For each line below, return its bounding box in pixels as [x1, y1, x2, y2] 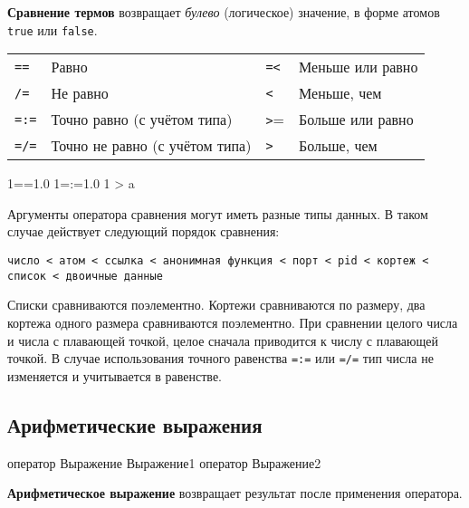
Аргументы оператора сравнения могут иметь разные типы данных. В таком [7, 204, 428, 223]
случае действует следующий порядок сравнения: [7, 222, 280, 241]
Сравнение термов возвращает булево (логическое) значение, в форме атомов [7, 3, 440, 21]
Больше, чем [299, 135, 378, 157]
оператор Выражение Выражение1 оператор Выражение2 [7, 453, 321, 472]
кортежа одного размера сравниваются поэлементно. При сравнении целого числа [7, 312, 458, 331]
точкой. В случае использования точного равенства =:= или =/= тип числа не [7, 349, 434, 368]
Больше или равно [299, 109, 414, 130]
